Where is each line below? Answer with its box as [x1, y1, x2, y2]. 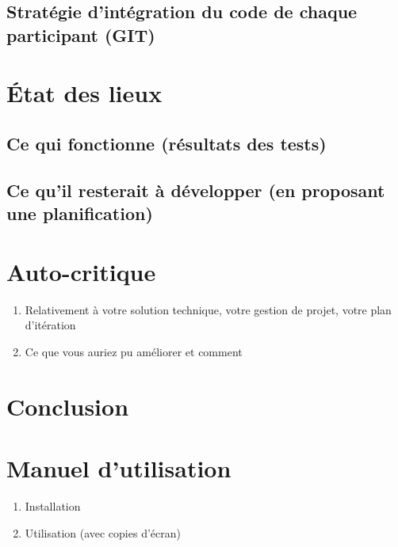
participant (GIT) [6, 22, 155, 47]
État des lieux [6, 77, 163, 109]
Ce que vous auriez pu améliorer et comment [25, 343, 243, 359]
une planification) [6, 201, 153, 226]
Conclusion [6, 389, 129, 422]
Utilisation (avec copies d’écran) [25, 524, 181, 541]
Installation [25, 497, 81, 514]
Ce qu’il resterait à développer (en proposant [6, 177, 385, 202]
